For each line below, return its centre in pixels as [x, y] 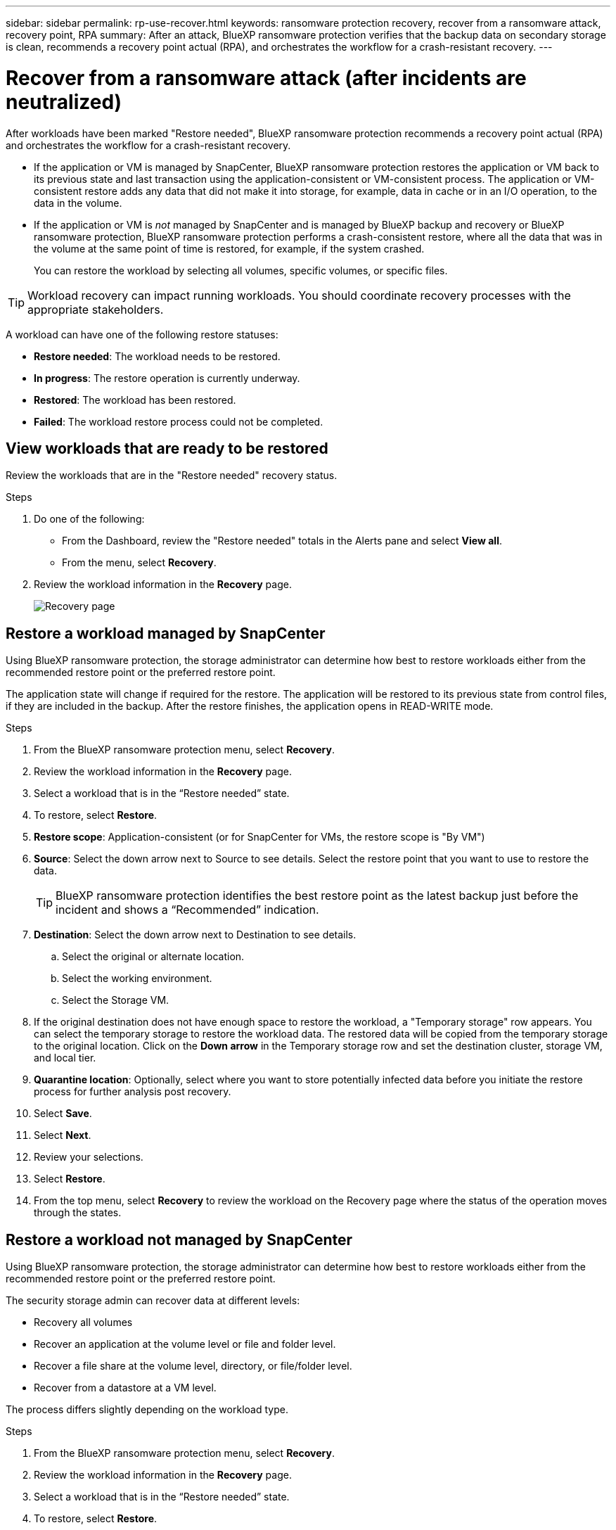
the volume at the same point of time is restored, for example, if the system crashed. [229, 248]
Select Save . [63, 1114]
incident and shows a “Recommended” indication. [187, 910]
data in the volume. [78, 203]
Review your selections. [89, 1157]
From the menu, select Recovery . [139, 563]
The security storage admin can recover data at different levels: [153, 1301]
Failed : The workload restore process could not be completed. [179, 421]
